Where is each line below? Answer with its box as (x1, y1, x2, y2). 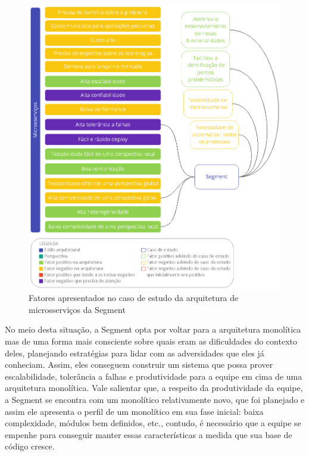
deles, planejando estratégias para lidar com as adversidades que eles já (5, 346, 264, 359)
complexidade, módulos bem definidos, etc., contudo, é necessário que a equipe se (5, 417, 301, 429)
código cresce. (5, 440, 55, 452)
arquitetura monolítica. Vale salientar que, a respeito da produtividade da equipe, (5, 381, 303, 394)
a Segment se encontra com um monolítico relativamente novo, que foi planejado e (5, 393, 305, 405)
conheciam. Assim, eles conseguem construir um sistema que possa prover (5, 358, 273, 371)
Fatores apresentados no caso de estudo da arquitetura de (29, 291, 239, 304)
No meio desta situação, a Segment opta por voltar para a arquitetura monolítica (5, 323, 301, 336)
